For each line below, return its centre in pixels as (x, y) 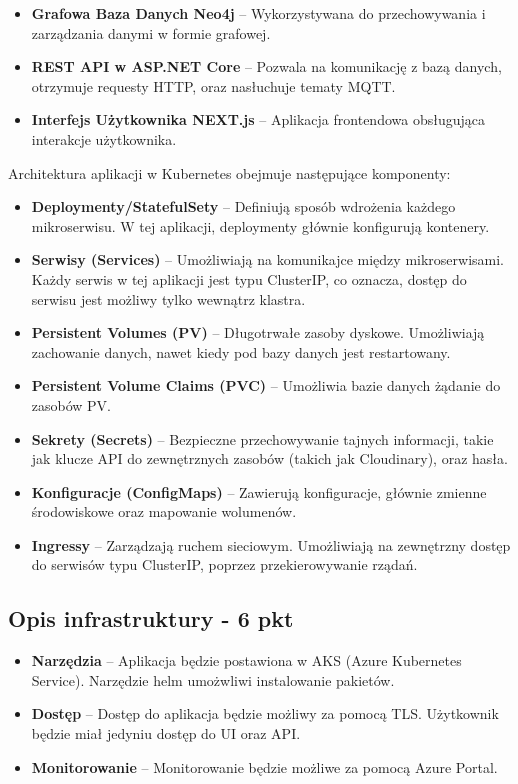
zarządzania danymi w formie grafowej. (151, 32)
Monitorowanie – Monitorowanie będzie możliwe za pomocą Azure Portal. (264, 766)
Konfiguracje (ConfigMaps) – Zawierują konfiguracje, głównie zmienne (259, 491)
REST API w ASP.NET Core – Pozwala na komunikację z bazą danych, (266, 66)
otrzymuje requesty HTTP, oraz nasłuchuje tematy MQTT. (213, 85)
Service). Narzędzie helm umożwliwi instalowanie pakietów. (213, 679)
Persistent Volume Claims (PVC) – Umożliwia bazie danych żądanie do (266, 385)
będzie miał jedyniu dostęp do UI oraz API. (166, 733)
